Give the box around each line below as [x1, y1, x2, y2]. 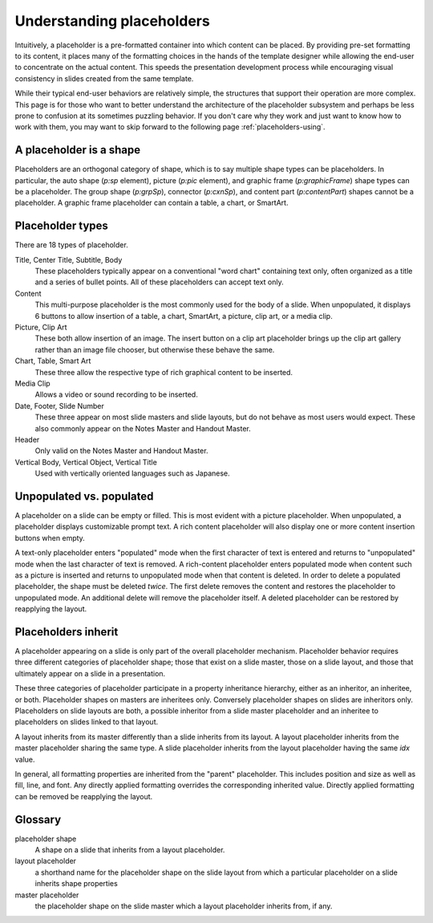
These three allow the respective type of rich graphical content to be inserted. [34, 367, 293, 377]
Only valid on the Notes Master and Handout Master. [34, 446, 208, 455]
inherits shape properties [34, 879, 118, 888]
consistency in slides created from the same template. [14, 73, 194, 84]
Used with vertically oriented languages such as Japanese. [34, 468, 230, 478]
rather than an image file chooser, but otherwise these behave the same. [34, 345, 275, 354]
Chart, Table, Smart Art [14, 356, 91, 366]
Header [14, 435, 40, 444]
